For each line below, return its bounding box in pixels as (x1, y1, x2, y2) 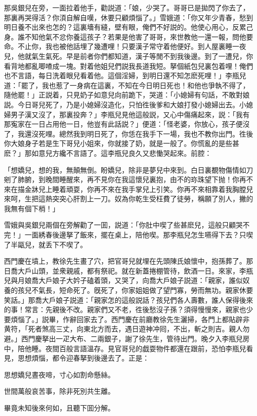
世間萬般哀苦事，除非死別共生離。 (4, 386, 115, 396)
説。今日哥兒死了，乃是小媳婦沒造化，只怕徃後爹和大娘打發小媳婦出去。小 (4, 99, 246, 109)
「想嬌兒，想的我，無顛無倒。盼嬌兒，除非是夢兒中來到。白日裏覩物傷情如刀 (4, 164, 253, 175)
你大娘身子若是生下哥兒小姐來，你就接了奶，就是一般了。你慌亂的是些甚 (4, 138, 239, 148)
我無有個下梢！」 (4, 203, 59, 213)
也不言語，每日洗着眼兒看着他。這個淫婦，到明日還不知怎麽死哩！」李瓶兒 (4, 70, 246, 81)
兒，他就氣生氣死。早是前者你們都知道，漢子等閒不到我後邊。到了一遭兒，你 (4, 50, 253, 61)
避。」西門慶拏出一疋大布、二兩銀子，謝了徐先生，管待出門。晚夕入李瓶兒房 (4, 333, 250, 343)
